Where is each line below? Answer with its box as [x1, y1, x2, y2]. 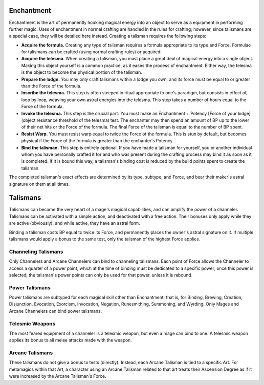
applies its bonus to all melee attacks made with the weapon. [9, 337, 132, 343]
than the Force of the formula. [21, 83, 82, 89]
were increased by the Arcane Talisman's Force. [9, 373, 106, 379]
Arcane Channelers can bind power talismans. [9, 308, 102, 314]
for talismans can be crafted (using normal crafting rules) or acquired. [21, 49, 162, 55]
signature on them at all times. [9, 181, 70, 187]
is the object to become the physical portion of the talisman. [21, 69, 143, 75]
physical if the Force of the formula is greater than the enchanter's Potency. [21, 138, 174, 144]
